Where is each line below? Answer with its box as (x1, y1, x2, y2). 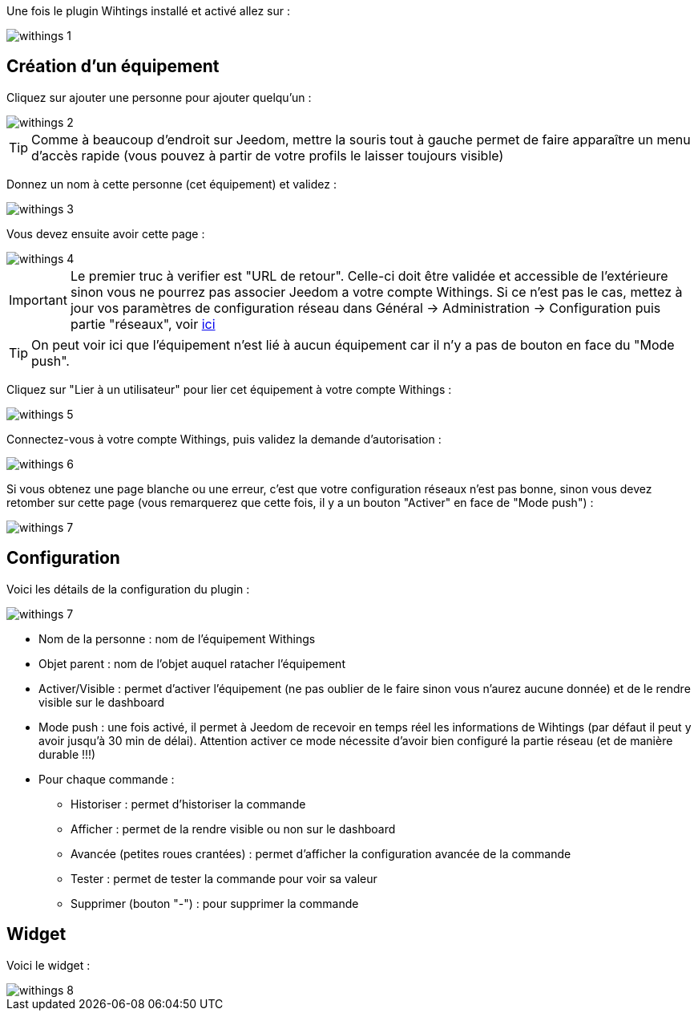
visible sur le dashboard (38, 695, 165, 709)
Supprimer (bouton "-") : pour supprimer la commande (71, 896, 359, 910)
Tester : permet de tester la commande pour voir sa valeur (71, 871, 377, 885)
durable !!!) (38, 747, 96, 761)
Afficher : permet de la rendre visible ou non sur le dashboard (71, 821, 396, 836)
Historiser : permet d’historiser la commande (71, 796, 306, 811)
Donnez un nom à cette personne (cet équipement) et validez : (6, 176, 337, 191)
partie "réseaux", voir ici (70, 315, 216, 332)
